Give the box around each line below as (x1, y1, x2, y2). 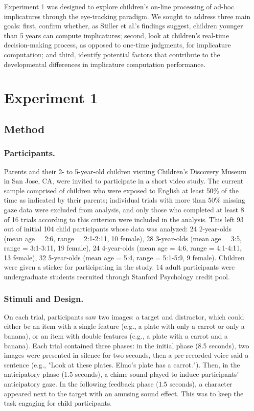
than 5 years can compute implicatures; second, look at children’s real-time (4, 30, 229, 40)
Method (4, 121, 45, 136)
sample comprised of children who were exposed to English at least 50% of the (4, 185, 239, 195)
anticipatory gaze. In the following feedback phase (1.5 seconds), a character (4, 379, 232, 389)
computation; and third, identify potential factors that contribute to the (4, 49, 220, 59)
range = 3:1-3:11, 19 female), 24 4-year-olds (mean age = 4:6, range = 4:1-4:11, (4, 243, 242, 253)
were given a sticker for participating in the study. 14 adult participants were (4, 262, 235, 272)
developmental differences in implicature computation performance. (4, 59, 206, 69)
